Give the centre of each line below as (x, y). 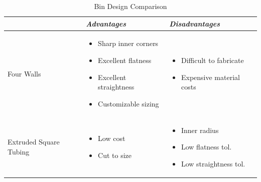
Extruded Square (34, 142)
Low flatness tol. (206, 147)
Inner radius (200, 130)
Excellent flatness (125, 60)
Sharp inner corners (128, 43)
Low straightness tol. (213, 163)
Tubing (19, 152)
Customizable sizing (128, 103)
